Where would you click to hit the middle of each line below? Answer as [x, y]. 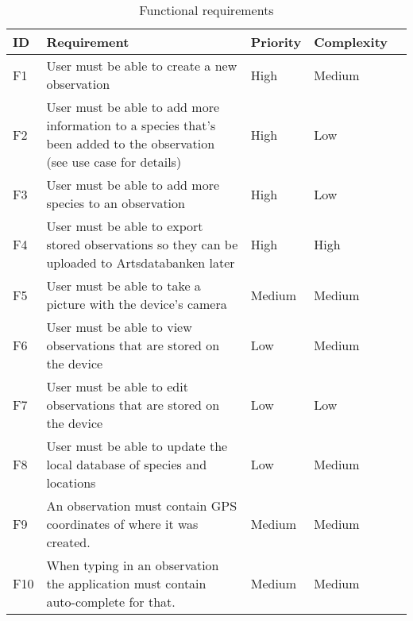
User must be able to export [125, 226]
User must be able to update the [137, 446]
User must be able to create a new [142, 66]
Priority [276, 42]
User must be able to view [119, 327]
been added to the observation [131, 143]
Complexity [351, 42]
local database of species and [127, 464]
